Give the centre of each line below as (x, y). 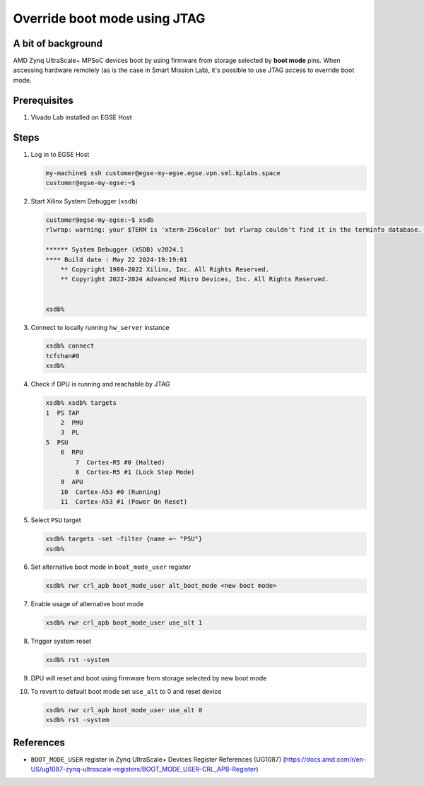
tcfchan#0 (63, 356)
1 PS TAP (63, 413)
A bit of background (58, 43)
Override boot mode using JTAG (109, 18)
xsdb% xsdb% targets (81, 403)
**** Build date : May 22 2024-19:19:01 (116, 259)
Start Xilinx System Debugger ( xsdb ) (84, 201)
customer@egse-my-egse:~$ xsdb (100, 220)
